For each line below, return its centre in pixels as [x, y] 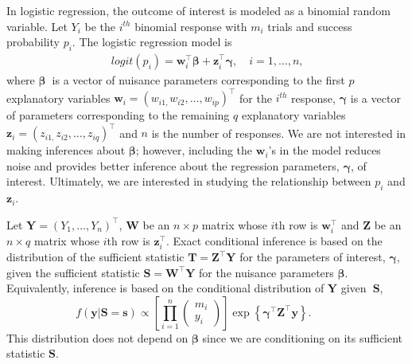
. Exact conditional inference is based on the [274, 240]
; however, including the [194, 150]
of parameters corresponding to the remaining [118, 115]
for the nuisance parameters [266, 272]
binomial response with [191, 26]
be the [100, 26]
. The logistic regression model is [152, 42]
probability [33, 42]
